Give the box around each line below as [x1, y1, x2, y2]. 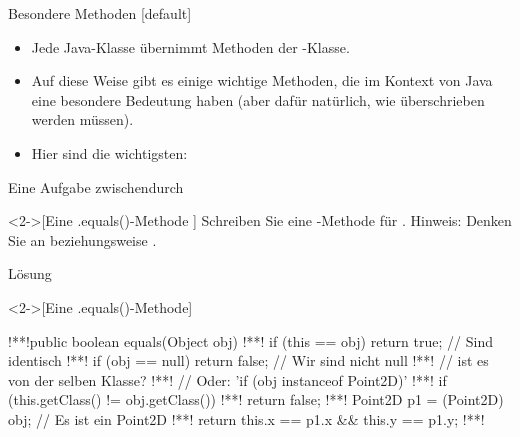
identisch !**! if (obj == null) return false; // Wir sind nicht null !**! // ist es [8, 350, 489, 371]
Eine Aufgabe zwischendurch [8, 176, 184, 197]
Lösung [8, 263, 52, 284]
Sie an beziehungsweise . [8, 229, 157, 250]
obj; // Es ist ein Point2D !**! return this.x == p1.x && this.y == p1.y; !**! [8, 408, 485, 429]
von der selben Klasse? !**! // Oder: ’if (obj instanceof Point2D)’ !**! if [8, 369, 447, 390]
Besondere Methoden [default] [8, 3, 192, 23]
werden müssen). [31, 109, 134, 130]
